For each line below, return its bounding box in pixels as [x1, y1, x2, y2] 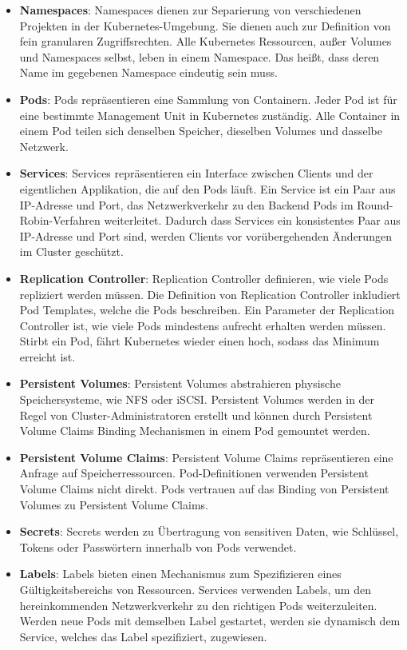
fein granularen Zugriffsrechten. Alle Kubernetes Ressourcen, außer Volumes [19, 33, 392, 50]
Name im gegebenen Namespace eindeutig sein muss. [19, 64, 278, 81]
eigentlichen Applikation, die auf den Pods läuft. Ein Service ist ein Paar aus [19, 180, 396, 197]
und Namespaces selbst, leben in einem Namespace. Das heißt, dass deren [19, 48, 380, 65]
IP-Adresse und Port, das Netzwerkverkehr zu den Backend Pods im [19, 196, 354, 213]
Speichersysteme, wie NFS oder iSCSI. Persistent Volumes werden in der [19, 391, 375, 408]
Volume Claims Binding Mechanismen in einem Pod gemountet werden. [19, 422, 370, 439]
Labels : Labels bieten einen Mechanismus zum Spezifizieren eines [19, 565, 342, 582]
